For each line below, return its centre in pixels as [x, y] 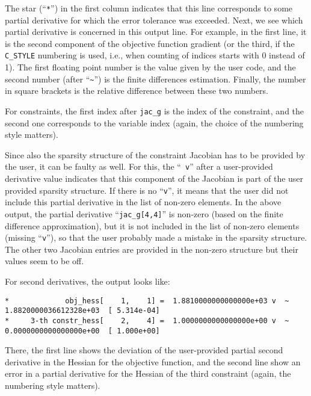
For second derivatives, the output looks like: [88, 281]
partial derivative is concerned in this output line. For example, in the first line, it [156, 32]
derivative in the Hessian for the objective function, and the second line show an [153, 361]
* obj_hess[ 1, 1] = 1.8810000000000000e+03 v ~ [147, 301]
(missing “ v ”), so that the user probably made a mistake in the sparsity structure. [156, 237]
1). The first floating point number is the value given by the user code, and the [150, 67]
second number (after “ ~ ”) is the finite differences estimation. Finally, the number [155, 79]
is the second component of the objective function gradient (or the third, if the [150, 43]
